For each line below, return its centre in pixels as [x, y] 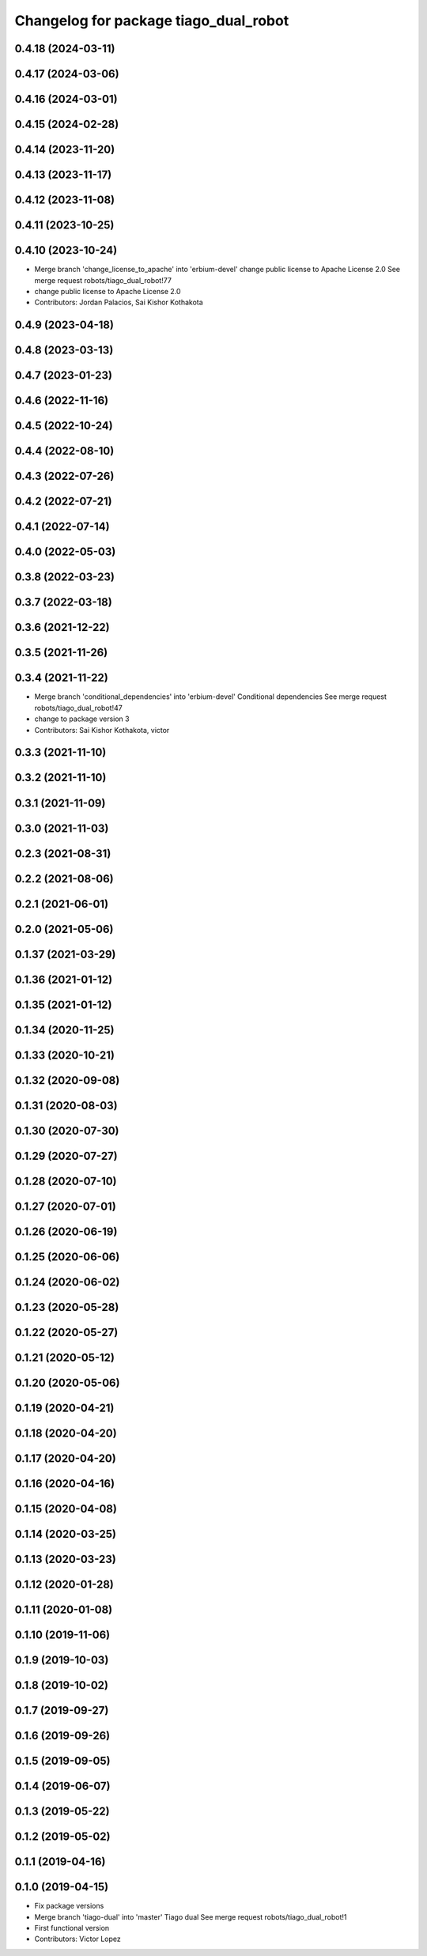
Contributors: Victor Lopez [78, 1939]
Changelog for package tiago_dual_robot [152, 21]
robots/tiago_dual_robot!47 [78, 708]
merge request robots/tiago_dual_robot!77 [103, 280]
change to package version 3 [82, 719]
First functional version [72, 1928]
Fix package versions [69, 1906]
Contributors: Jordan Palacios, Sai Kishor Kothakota [119, 302]
